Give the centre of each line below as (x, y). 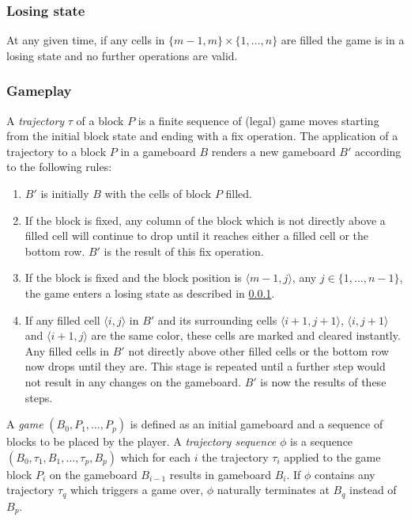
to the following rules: (59, 167)
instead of (373, 490)
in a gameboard (158, 151)
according (378, 151)
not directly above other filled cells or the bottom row (258, 350)
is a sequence (322, 441)
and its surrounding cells (217, 319)
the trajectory (235, 456)
